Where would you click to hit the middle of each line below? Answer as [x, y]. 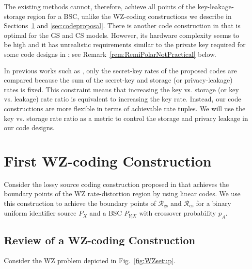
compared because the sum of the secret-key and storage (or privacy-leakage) [118, 80]
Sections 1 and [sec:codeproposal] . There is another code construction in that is [122, 25]
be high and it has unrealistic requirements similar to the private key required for [125, 44]
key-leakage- [216, 6]
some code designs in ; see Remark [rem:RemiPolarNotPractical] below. [110, 54]
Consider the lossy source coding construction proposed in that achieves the [117, 184]
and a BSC [106, 213]
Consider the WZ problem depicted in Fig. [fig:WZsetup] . [90, 261]
